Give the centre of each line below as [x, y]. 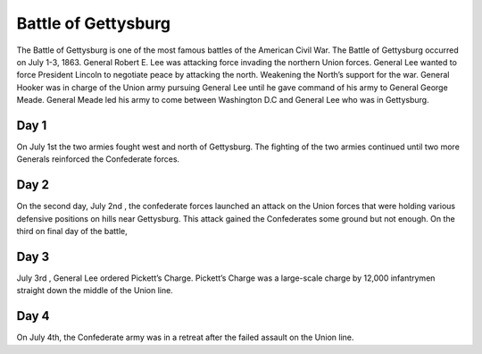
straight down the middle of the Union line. [95, 291]
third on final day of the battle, [72, 232]
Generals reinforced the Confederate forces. [98, 159]
